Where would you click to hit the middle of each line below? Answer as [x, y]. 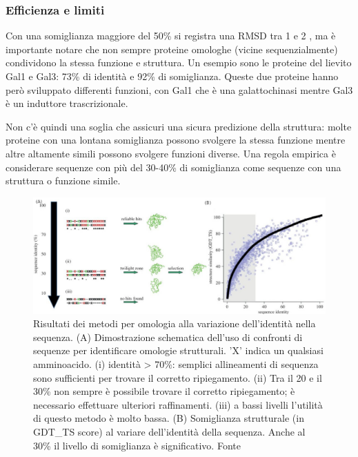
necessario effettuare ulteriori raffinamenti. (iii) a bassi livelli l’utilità [178, 404]
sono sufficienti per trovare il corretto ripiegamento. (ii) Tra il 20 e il [178, 377]
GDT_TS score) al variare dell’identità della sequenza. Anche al [169, 432]
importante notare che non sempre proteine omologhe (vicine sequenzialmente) [172, 49]
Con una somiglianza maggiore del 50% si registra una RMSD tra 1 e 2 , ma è [171, 36]
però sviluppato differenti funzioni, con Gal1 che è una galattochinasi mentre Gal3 [179, 89]
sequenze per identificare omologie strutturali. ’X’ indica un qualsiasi [178, 350]
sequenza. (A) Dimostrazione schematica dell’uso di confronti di [168, 337]
